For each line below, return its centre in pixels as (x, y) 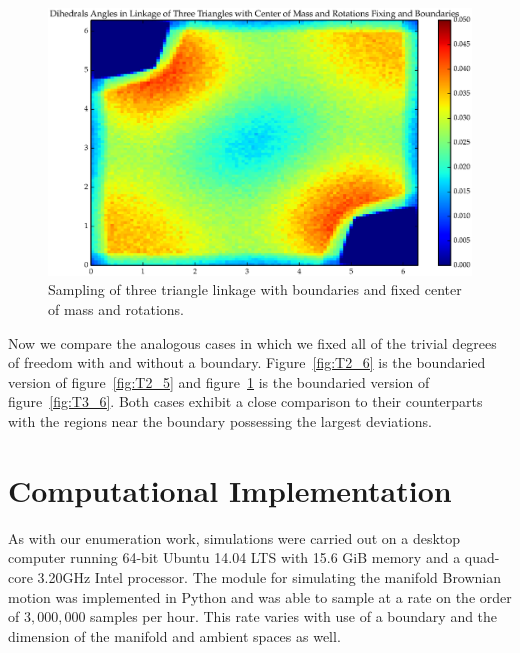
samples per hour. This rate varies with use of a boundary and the (294, 616)
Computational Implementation (230, 489)
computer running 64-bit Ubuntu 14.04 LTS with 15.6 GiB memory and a (234, 557)
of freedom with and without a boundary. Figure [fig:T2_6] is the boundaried (247, 362)
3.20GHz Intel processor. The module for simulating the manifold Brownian (269, 576)
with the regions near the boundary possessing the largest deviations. (220, 421)
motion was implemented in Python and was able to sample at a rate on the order (260, 596)
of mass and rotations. (116, 309)
